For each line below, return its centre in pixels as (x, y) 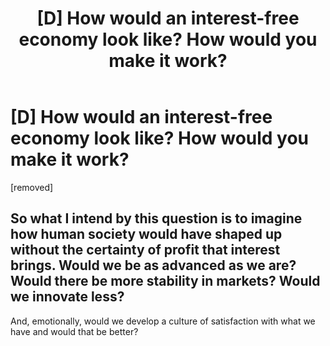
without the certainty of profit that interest (145, 250)
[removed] (32, 187)
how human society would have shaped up (146, 234)
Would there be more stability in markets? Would (165, 281)
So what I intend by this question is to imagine (156, 218)
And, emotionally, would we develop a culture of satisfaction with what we (163, 321)
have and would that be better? (74, 331)
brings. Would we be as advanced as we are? (153, 265)
